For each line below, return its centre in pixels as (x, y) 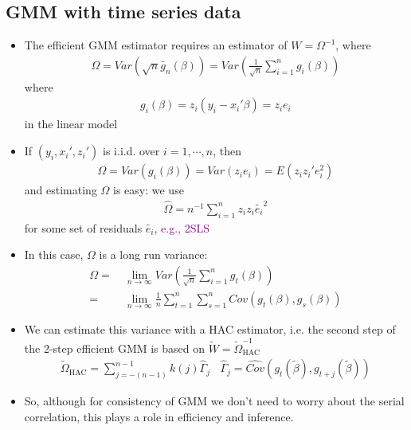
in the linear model (71, 124)
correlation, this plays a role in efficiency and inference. (159, 416)
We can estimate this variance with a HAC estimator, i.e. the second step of (210, 329)
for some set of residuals (83, 227)
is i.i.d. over (131, 151)
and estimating (61, 190)
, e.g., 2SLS (182, 227)
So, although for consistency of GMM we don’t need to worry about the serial (214, 401)
